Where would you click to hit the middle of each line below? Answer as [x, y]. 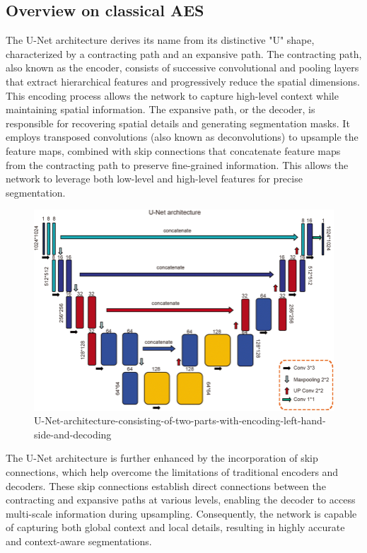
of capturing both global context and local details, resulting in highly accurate [175, 527]
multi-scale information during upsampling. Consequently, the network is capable [181, 513]
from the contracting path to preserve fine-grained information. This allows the [177, 164]
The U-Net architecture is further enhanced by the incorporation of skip [162, 458]
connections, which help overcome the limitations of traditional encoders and [172, 472]
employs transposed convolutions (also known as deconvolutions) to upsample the [182, 137]
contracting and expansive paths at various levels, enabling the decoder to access [181, 500]
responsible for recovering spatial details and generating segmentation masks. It [178, 123]
